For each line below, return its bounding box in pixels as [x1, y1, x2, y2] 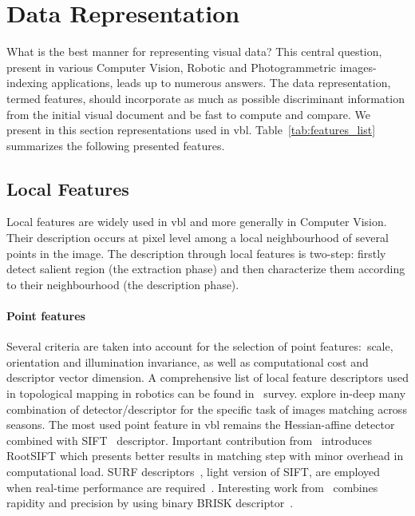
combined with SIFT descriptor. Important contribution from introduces [6, 431, 372, 448]
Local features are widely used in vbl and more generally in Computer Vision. [6, 213, 387, 230]
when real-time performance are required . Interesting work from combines [6, 478, 378, 495]
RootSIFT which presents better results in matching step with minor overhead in [6, 447, 404, 464]
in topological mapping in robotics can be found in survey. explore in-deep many [6, 385, 406, 402]
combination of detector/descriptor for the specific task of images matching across [6, 400, 407, 417]
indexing [6, 74, 48, 91]
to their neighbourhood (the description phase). [6, 276, 239, 292]
